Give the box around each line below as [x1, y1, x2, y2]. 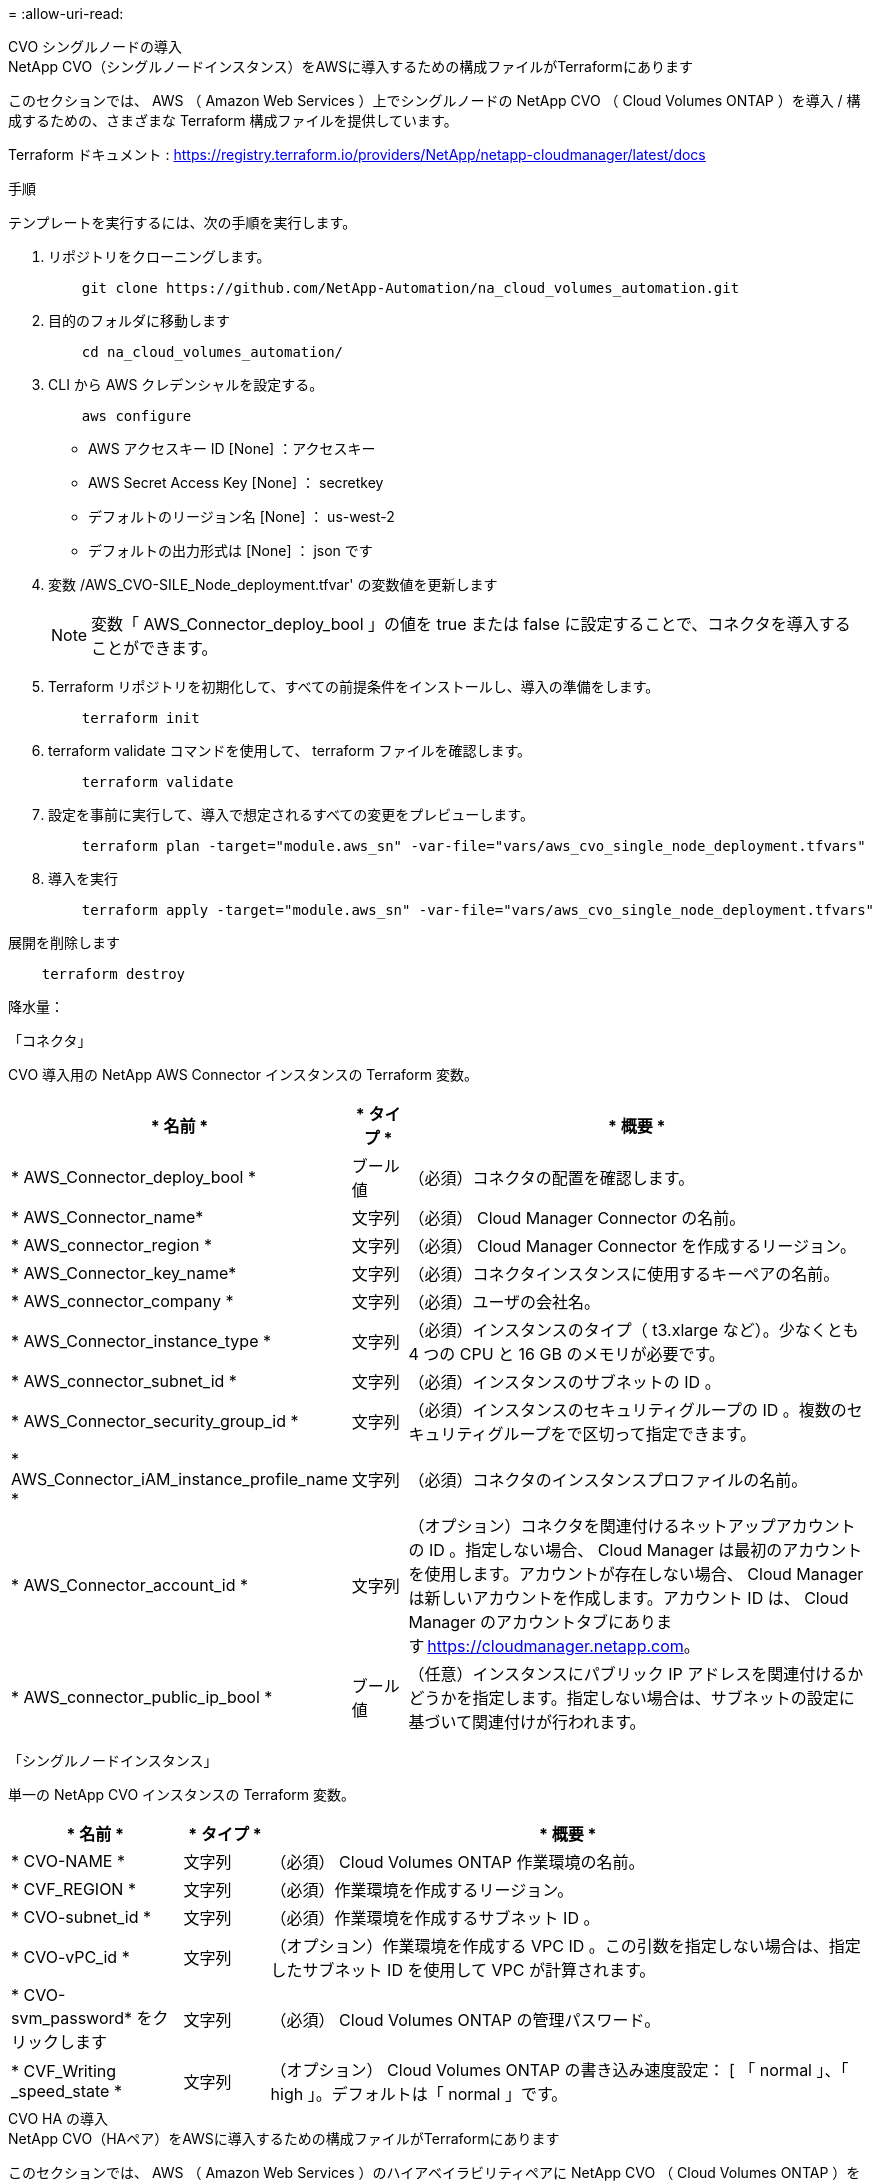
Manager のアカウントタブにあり [408, 1612, 656, 1632]
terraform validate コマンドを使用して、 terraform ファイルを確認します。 [48, 742, 532, 759]
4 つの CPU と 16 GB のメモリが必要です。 [408, 1344, 725, 1364]
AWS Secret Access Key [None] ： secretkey [88, 474, 384, 491]
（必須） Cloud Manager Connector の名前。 [408, 1208, 746, 1228]
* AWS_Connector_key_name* [11, 1263, 237, 1283]
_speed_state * [11, 2081, 122, 2101]
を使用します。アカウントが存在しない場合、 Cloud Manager [408, 1564, 864, 1584]
